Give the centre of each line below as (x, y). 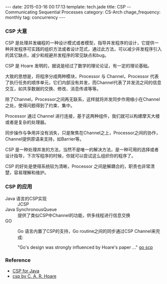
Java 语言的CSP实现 (26, 198)
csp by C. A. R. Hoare (34, 276)
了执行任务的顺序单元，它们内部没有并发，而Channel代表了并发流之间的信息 (83, 82)
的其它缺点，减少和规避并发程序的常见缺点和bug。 (57, 55)
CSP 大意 (16, 31)
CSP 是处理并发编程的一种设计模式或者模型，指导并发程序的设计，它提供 (80, 43)
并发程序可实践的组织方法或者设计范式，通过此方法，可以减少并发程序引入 (85, 49)
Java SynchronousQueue (31, 209)
